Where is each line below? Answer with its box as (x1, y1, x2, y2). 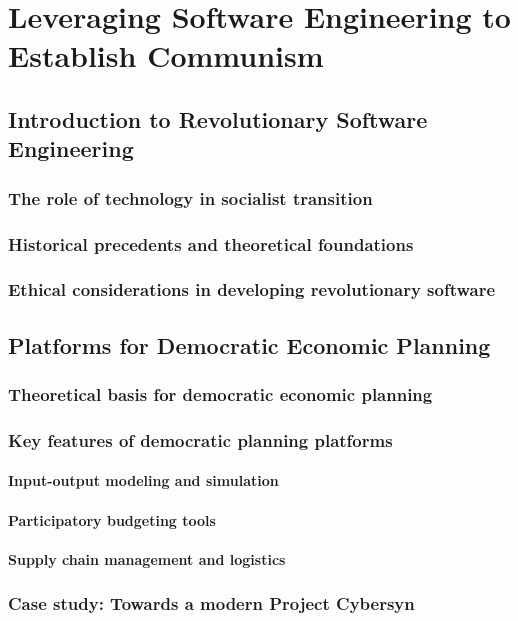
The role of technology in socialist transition (8, 185, 373, 210)
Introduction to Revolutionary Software (8, 103, 428, 134)
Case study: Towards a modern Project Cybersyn (8, 591, 415, 616)
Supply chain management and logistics (8, 548, 286, 569)
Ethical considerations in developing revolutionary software (8, 277, 496, 302)
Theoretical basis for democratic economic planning (8, 381, 433, 406)
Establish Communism (8, 35, 324, 76)
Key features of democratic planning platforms (8, 427, 393, 452)
